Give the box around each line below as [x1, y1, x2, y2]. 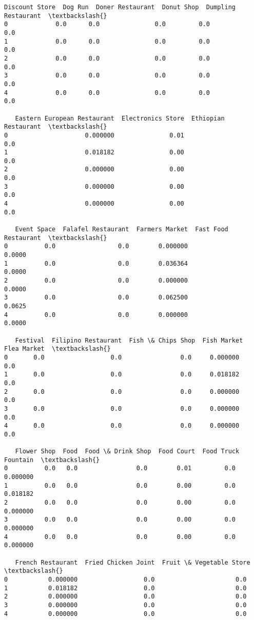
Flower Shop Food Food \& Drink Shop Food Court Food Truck [15, 448, 240, 455]
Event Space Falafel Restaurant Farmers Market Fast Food [15, 226, 228, 233]
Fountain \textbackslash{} [4, 456, 100, 464]
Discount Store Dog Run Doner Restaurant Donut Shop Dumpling [4, 4, 236, 11]
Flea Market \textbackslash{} [4, 345, 111, 353]
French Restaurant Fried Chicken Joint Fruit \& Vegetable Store [15, 558, 250, 566]
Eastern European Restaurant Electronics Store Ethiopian [15, 114, 225, 122]
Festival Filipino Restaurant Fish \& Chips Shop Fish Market [15, 336, 243, 344]
